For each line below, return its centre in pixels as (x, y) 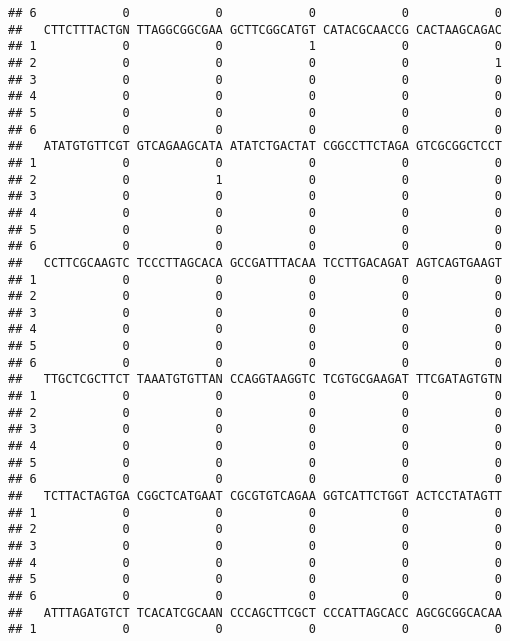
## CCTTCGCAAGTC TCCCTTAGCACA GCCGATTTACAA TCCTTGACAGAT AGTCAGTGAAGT (255, 262)
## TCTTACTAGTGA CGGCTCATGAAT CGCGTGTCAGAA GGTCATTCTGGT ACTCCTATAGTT (255, 496)
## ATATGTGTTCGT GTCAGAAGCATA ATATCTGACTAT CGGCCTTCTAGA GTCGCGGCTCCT (255, 146)
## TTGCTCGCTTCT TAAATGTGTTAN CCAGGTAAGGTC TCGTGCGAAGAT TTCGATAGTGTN (255, 379)
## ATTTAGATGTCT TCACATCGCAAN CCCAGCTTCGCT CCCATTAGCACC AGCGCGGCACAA (255, 612)
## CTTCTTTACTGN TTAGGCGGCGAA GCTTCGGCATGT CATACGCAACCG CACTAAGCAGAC (255, 29)
